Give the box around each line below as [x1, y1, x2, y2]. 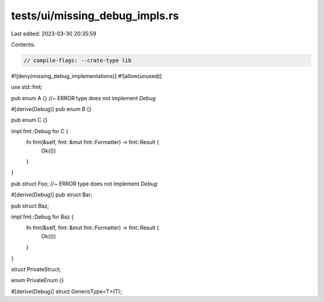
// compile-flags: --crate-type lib [23, 57, 132, 64]
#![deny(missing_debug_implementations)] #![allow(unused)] [11, 72, 162, 79]
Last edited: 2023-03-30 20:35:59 [11, 30, 97, 37]
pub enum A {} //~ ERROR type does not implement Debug [11, 94, 156, 101]
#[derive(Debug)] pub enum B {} [11, 106, 92, 113]
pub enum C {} [11, 116, 48, 124]
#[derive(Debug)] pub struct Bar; [11, 191, 92, 198]
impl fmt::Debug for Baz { [11, 213, 74, 220]
